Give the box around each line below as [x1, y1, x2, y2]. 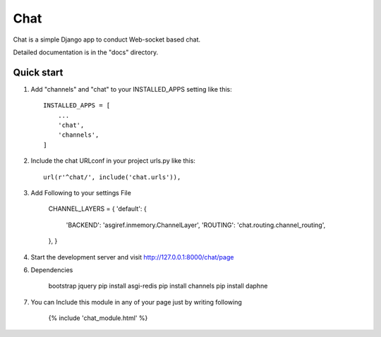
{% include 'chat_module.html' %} [48, 314, 148, 322]
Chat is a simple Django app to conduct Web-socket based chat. [13, 35, 201, 44]
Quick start [13, 66, 64, 78]
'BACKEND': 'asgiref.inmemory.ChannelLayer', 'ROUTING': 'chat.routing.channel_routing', [66, 221, 326, 229]
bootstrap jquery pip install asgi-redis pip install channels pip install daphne [48, 282, 268, 290]
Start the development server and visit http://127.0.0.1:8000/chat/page [30, 252, 234, 261]
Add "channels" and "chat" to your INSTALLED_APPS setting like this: [30, 85, 232, 93]
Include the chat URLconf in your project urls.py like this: [30, 157, 195, 165]
